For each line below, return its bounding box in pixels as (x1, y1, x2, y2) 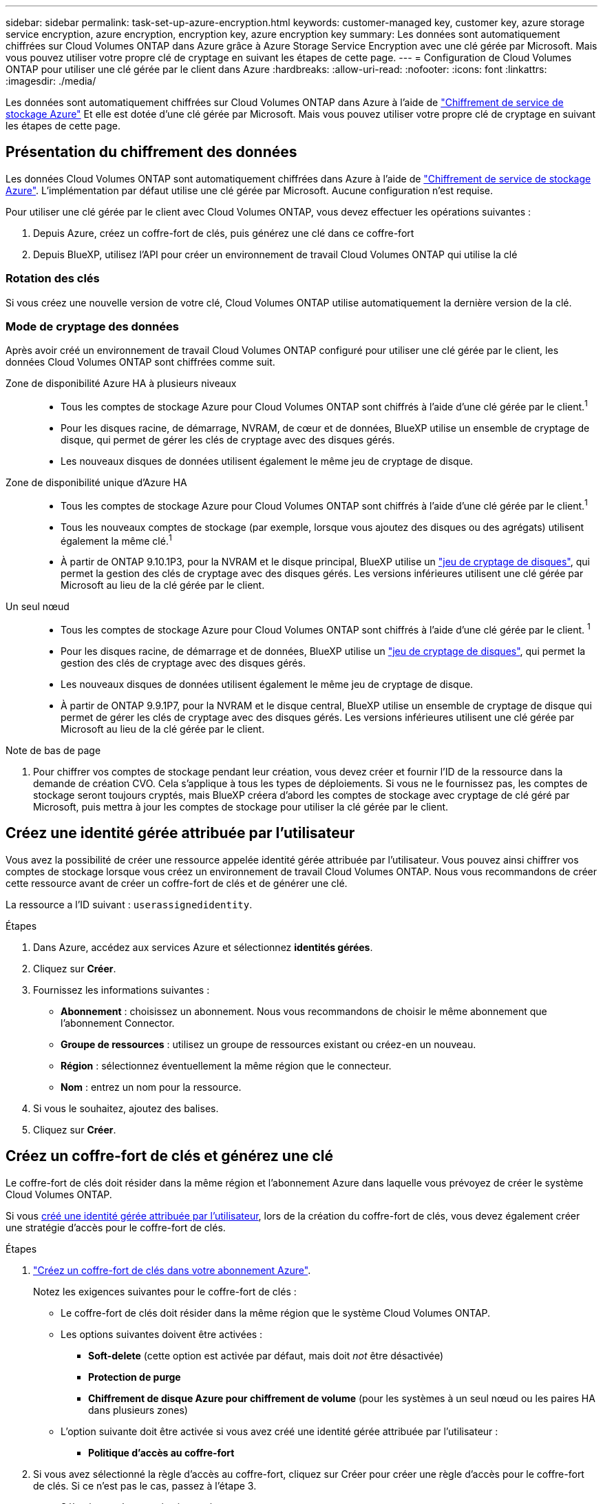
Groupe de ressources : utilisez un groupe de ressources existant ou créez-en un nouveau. (61, 1038, 476, 1050)
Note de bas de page (6, 744, 101, 756)
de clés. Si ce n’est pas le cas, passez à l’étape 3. (33, 1479, 257, 1492)
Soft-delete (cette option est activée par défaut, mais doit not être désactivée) (88, 1349, 444, 1361)
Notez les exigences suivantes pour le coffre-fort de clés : (33, 1285, 297, 1297)
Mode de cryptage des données (6, 319, 179, 333)
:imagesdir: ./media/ (6, 75, 96, 87)
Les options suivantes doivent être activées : (61, 1328, 263, 1340)
